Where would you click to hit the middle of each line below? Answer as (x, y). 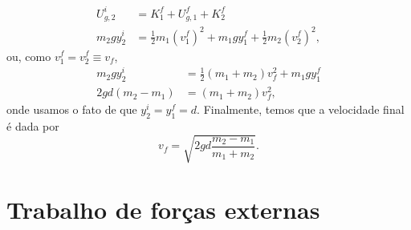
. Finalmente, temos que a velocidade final (301, 109)
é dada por (33, 126)
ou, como (29, 56)
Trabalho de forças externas (163, 210)
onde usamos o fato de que (72, 109)
